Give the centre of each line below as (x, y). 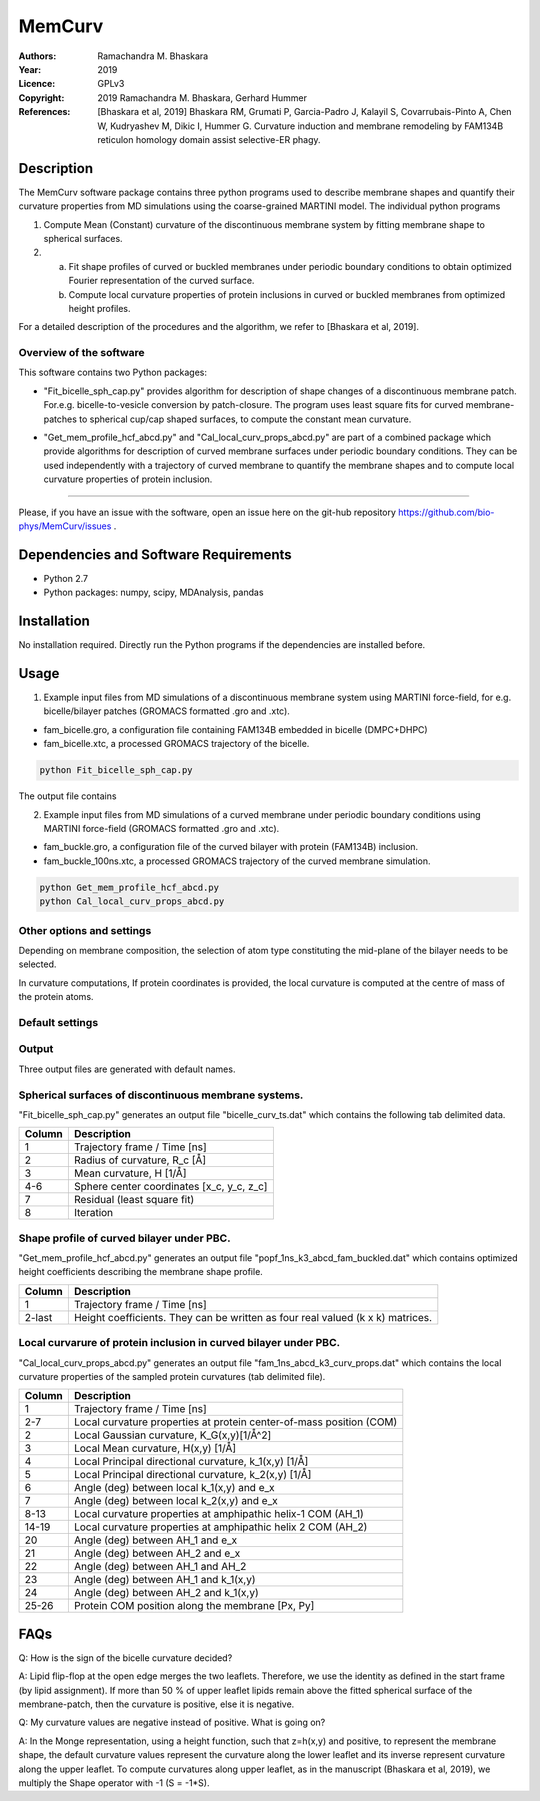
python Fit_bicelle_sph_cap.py (116, 770)
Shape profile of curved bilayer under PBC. (124, 1238)
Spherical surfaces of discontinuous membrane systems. (161, 1095)
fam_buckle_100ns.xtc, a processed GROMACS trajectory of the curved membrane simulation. (237, 861)
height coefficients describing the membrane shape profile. (141, 1272)
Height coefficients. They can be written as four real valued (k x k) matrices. (253, 1317)
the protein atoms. (56, 997)
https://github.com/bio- (446, 512)
